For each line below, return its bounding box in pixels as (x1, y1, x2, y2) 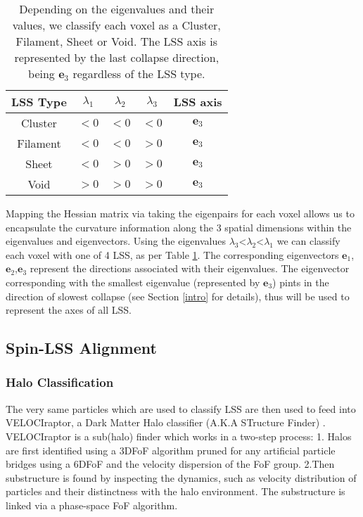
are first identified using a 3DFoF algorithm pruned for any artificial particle (6, 442, 336, 457)
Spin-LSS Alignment (6, 337, 157, 359)
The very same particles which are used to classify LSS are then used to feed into (6, 401, 356, 416)
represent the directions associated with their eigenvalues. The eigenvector (30, 261, 350, 276)
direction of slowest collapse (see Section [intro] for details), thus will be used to (6, 288, 350, 303)
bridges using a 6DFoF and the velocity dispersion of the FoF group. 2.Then (6, 457, 335, 471)
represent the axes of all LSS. (6, 302, 132, 317)
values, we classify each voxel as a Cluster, (12, 17, 221, 33)
